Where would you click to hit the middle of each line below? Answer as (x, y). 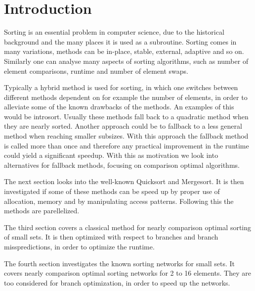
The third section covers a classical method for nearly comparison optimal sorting (128, 227)
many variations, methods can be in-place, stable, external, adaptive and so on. (124, 51)
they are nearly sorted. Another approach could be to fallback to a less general (123, 126)
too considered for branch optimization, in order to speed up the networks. (117, 282)
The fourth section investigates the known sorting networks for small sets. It (120, 263)
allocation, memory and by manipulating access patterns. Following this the (119, 201)
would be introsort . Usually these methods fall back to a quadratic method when (126, 116)
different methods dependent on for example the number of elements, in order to (126, 97)
